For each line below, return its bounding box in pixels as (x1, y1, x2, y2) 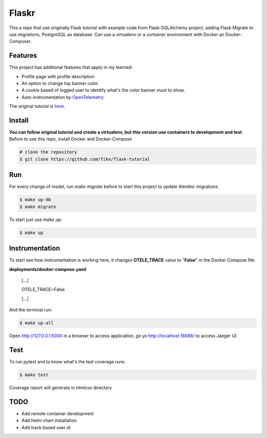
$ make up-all (19, 320, 54, 326)
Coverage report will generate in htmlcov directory (9, 385, 112, 391)
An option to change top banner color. (21, 81, 99, 87)
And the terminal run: (9, 307, 52, 313)
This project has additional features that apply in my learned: (9, 64, 133, 70)
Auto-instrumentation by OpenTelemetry (21, 94, 104, 100)
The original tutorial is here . (9, 103, 65, 109)
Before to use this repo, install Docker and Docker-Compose (9, 136, 132, 142)
